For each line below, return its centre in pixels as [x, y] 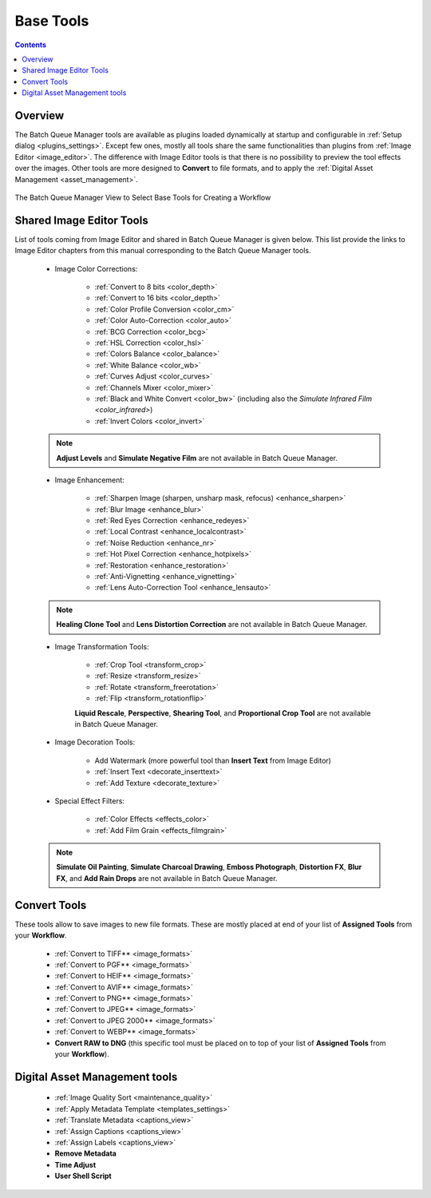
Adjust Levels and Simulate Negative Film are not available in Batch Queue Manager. [197, 458]
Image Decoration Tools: [95, 742]
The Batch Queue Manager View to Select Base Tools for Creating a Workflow [143, 197]
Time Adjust [75, 1164]
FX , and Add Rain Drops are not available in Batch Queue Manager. [167, 878]
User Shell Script [83, 1176]
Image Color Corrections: [96, 268]
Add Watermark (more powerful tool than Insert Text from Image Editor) [213, 760]
